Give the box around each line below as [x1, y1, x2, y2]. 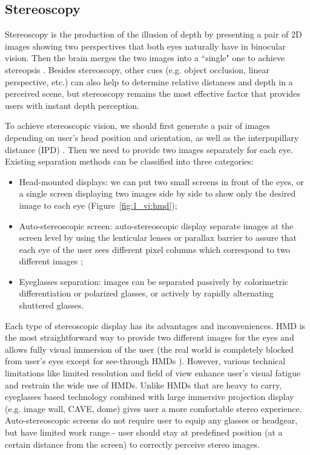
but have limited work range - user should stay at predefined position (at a [5, 426, 283, 439]
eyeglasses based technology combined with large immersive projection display [5, 390, 294, 403]
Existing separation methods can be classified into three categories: [5, 155, 254, 168]
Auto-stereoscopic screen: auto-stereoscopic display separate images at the [19, 219, 294, 232]
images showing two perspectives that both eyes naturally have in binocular [5, 39, 286, 52]
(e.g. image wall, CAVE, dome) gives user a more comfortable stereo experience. [5, 402, 302, 414]
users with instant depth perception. [5, 99, 139, 111]
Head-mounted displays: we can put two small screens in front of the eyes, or [19, 175, 305, 188]
